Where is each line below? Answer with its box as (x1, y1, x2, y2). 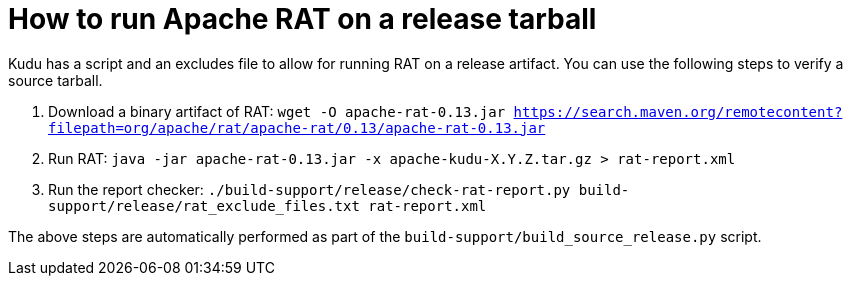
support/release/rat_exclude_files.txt (48, 197, 360, 214)
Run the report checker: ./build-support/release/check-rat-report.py (48, 180, 571, 198)
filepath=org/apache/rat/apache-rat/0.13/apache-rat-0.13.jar (48, 119, 546, 136)
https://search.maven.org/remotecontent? (513, 103, 843, 120)
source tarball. (8, 71, 103, 89)
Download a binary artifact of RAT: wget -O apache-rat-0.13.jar (48, 102, 506, 120)
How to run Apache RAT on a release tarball (8, 2, 597, 36)
